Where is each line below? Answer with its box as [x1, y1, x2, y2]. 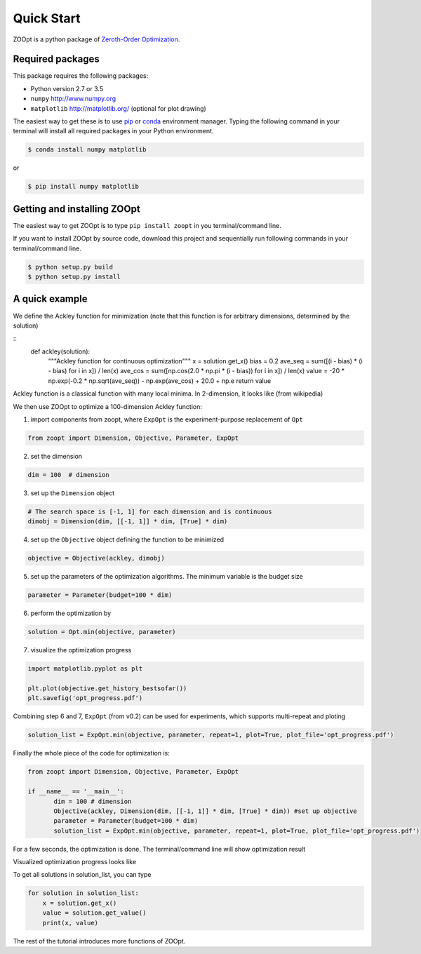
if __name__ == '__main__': [27, 788, 124, 795]
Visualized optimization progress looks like [13, 858, 137, 866]
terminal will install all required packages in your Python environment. [13, 127, 214, 135]
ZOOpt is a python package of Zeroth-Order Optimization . [13, 35, 180, 43]
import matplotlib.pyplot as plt [27, 665, 143, 673]
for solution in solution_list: [27, 889, 140, 897]
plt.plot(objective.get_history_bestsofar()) [27, 685, 187, 692]
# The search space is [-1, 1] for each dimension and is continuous [27, 507, 272, 516]
